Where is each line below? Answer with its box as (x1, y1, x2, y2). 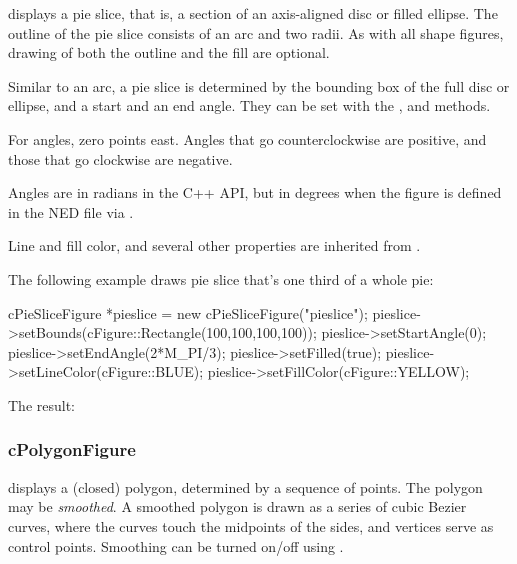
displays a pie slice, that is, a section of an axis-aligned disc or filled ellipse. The (8, 3, 498, 23)
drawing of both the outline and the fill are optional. (8, 42, 330, 63)
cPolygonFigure (8, 437, 136, 462)
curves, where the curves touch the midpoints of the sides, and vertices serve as (8, 515, 494, 536)
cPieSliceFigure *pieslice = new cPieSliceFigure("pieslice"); (8, 302, 368, 323)
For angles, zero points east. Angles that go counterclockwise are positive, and (8, 128, 487, 149)
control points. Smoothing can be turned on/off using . (8, 535, 344, 556)
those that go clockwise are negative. (8, 148, 233, 169)
